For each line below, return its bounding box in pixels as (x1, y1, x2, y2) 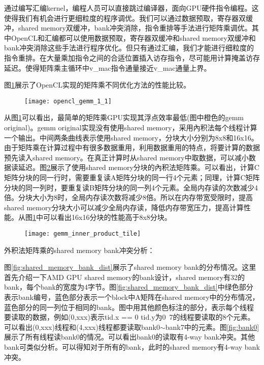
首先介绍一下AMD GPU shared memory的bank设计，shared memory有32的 (4, 271, 245, 282)
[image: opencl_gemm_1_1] (24, 97, 112, 105)
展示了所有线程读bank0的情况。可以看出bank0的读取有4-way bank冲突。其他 (4, 331, 255, 342)
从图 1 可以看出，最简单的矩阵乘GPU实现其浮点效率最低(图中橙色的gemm (4, 112, 244, 123)
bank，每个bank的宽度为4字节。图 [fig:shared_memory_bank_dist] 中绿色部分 (4, 282, 253, 292)
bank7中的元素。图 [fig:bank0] (165, 321, 259, 332)
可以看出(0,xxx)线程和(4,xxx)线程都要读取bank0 (4, 321, 160, 332)
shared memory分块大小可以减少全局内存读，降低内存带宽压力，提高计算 (4, 202, 244, 212)
